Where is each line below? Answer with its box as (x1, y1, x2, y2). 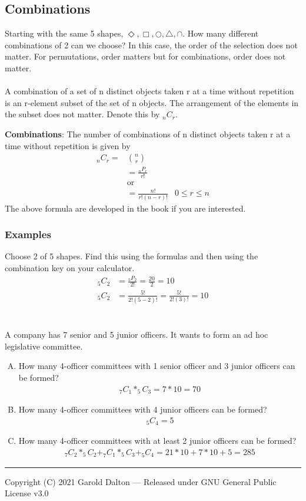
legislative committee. (5, 340, 83, 352)
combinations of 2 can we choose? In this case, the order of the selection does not (5, 38, 298, 51)
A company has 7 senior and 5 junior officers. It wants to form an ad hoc (5, 328, 268, 341)
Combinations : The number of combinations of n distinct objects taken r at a (5, 127, 291, 140)
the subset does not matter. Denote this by (5, 108, 160, 120)
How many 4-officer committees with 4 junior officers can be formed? (18, 403, 267, 416)
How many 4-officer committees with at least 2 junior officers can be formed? (18, 434, 297, 447)
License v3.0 (5, 487, 49, 499)
